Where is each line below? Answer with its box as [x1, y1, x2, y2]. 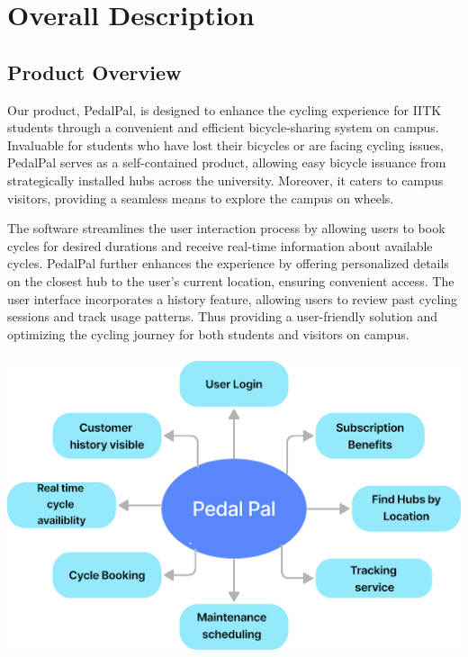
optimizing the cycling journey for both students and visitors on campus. [7, 324, 409, 343]
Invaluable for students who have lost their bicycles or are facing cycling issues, [7, 135, 444, 154]
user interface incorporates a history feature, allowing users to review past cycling [7, 289, 458, 308]
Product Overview [7, 58, 182, 85]
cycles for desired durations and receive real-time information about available [7, 236, 433, 255]
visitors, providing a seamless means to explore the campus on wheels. [7, 188, 394, 207]
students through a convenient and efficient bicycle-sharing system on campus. [7, 118, 439, 137]
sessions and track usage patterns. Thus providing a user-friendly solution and [7, 307, 438, 326]
